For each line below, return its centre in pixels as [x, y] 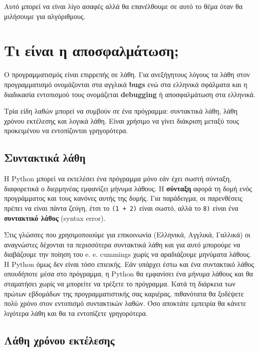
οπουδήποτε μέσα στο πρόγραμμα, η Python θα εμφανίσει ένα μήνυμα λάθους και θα [128, 274]
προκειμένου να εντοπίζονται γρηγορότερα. [66, 130]
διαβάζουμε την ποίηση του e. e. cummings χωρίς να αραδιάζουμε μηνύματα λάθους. [128, 254]
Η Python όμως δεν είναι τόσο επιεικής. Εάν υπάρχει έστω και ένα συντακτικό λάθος [129, 264]
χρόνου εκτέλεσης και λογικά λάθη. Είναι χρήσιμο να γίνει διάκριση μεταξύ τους [122, 120]
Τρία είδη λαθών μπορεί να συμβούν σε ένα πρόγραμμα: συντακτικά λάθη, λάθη [121, 111]
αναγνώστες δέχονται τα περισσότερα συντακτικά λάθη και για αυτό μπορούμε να [122, 244]
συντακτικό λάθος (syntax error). [55, 218]
